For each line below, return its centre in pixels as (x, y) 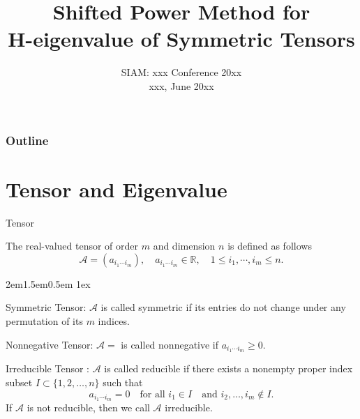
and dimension (184, 246)
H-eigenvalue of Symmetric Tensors (181, 39)
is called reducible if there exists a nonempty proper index (228, 368)
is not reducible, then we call (88, 407)
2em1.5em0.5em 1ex (48, 283)
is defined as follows (270, 246)
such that (123, 382)
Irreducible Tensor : (47, 368)
